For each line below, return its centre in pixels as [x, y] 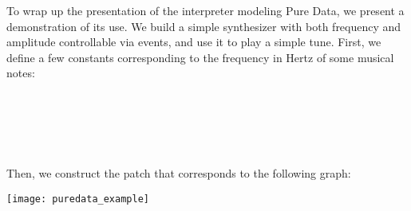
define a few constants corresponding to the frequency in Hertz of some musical [200, 57]
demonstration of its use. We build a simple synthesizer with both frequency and [204, 26]
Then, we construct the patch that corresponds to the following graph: [179, 173]
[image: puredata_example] [78, 199]
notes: [21, 73]
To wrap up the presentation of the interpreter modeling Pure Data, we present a [205, 10]
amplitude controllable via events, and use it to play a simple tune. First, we [194, 42]
